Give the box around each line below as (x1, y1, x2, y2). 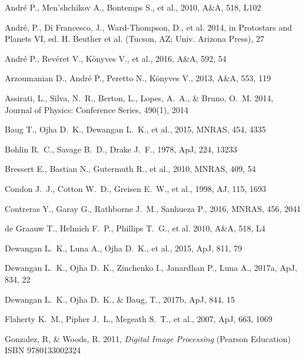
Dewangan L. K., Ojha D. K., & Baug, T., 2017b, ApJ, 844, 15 (5, 293, 235, 305)
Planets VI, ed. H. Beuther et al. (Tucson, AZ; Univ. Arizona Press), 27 (5, 32, 264, 45)
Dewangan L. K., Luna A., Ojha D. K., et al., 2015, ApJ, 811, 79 (5, 241, 243, 254)
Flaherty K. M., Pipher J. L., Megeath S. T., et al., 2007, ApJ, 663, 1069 (5, 313, 273, 325)
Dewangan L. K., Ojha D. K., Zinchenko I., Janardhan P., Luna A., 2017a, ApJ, (5, 261, 297, 274)
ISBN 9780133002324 (5, 344, 81, 356)
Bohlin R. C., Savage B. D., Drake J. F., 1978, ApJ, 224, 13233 (5, 142, 237, 155)
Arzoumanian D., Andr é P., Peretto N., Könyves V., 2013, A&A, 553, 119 (5, 72, 271, 84)
